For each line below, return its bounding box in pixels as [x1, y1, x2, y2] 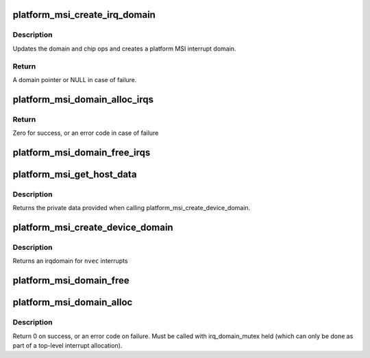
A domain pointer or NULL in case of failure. [12, 75, 137, 84]
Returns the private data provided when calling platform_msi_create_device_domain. [12, 204, 251, 212]
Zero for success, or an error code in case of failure [12, 129, 159, 137]
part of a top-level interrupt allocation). [12, 341, 123, 349]
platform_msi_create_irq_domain [12, 9, 156, 21]
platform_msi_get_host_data [12, 168, 137, 180]
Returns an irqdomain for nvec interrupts [12, 257, 128, 265]
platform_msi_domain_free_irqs [12, 146, 151, 158]
